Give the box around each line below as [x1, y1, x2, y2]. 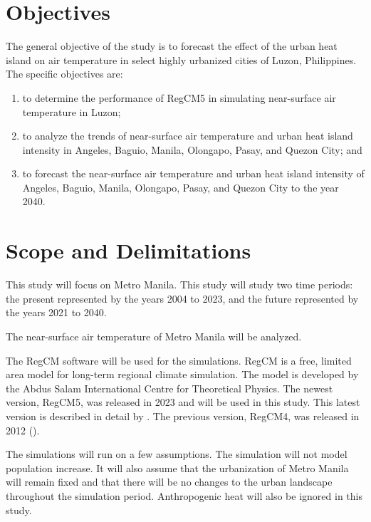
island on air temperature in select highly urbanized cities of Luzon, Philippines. [6, 52, 357, 67]
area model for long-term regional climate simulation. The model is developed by [6, 367, 359, 382]
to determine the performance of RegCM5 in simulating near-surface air [22, 90, 336, 105]
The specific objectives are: [6, 66, 123, 81]
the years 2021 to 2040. [6, 305, 107, 320]
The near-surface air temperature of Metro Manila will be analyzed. [6, 328, 302, 343]
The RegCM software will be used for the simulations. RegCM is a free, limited [6, 353, 352, 367]
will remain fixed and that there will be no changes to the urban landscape [6, 474, 333, 489]
